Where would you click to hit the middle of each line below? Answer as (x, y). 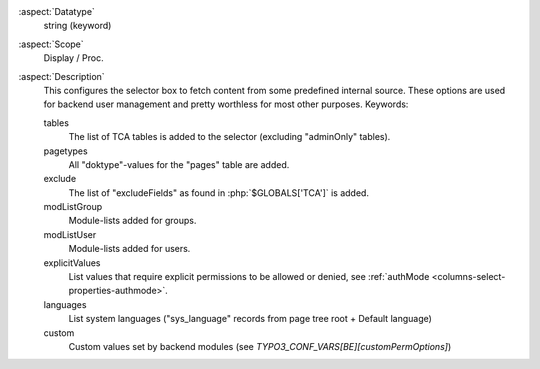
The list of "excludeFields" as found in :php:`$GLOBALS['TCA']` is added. (219, 192)
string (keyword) (77, 26)
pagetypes (66, 151)
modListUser (70, 234)
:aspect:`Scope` (51, 44)
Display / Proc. (73, 58)
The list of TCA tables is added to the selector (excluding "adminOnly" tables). (229, 137)
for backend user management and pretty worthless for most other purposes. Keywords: (226, 104)
